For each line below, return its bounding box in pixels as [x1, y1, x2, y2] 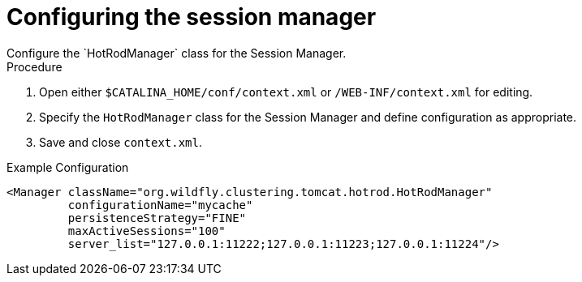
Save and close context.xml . [39, 135, 203, 149]
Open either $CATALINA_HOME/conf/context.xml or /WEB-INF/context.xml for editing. [39, 84, 533, 99]
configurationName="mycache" [67, 198, 253, 211]
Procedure [6, 59, 63, 74]
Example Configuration [6, 160, 129, 174]
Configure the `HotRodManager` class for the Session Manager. [6, 45, 347, 60]
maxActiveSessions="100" [67, 224, 226, 237]
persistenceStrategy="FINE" [67, 211, 247, 224]
